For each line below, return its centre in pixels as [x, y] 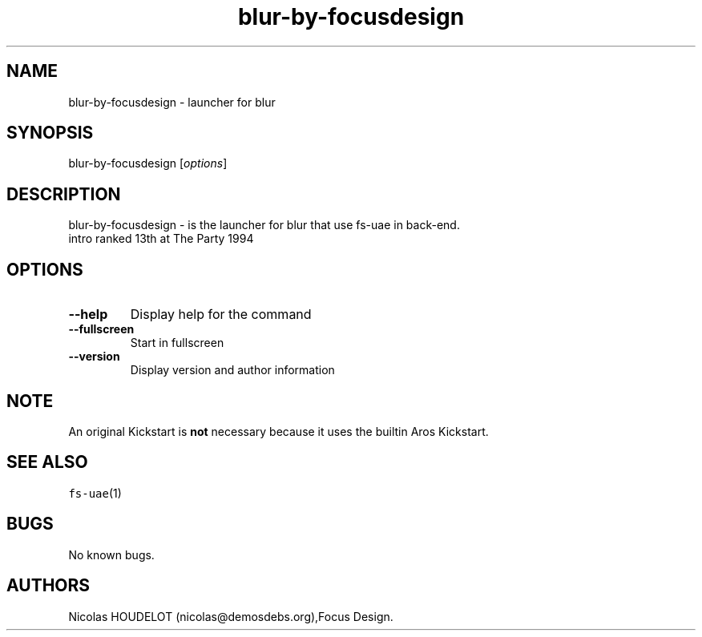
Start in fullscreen [177, 343]
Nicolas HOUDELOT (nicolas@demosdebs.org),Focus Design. [231, 616]
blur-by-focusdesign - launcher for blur [172, 102]
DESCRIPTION [64, 194]
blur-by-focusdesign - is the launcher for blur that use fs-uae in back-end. [264, 225]
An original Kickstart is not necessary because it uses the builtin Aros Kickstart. [278, 431]
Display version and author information [232, 370]
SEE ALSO [47, 462]
